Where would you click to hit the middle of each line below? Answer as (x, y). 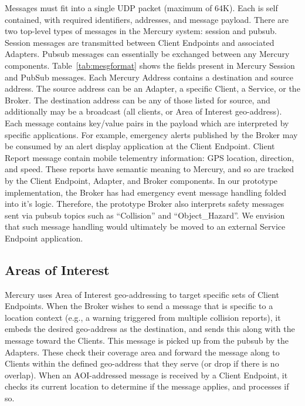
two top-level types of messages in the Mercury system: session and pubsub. (141, 31)
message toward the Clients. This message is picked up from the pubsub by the (147, 340)
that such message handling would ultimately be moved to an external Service (145, 227)
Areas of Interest (57, 269)
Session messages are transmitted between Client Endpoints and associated (140, 42)
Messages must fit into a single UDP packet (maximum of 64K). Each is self (141, 8)
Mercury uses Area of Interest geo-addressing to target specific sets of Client (142, 294)
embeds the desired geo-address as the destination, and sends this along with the (150, 329)
